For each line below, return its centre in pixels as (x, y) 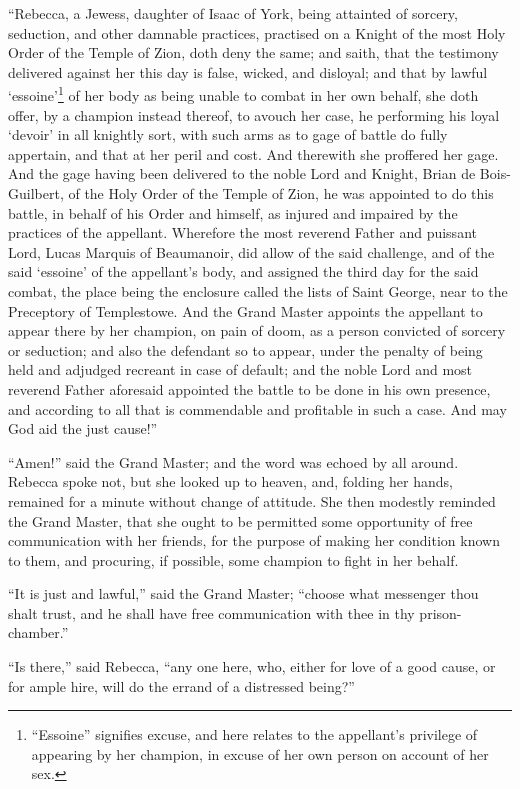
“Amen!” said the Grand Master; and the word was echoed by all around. (233, 461)
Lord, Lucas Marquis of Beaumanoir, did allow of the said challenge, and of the (251, 251)
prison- (440, 612)
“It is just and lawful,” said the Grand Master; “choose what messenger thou (243, 593)
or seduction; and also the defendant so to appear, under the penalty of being (245, 349)
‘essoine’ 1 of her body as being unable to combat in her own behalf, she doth (243, 94)
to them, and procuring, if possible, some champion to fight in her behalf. (233, 559)
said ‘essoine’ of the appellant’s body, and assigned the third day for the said (243, 271)
